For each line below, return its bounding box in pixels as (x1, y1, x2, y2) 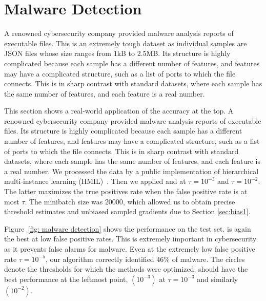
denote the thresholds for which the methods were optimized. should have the (4, 264, 248, 274)
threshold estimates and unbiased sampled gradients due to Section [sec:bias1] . (4, 206, 251, 217)
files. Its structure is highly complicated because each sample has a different (4, 125, 242, 136)
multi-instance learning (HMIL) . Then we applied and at (4, 176, 186, 186)
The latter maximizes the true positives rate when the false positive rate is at (4, 186, 248, 197)
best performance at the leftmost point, (4, 273, 128, 284)
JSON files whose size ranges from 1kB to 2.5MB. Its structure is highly (4, 48, 231, 59)
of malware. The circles (172, 253, 245, 264)
